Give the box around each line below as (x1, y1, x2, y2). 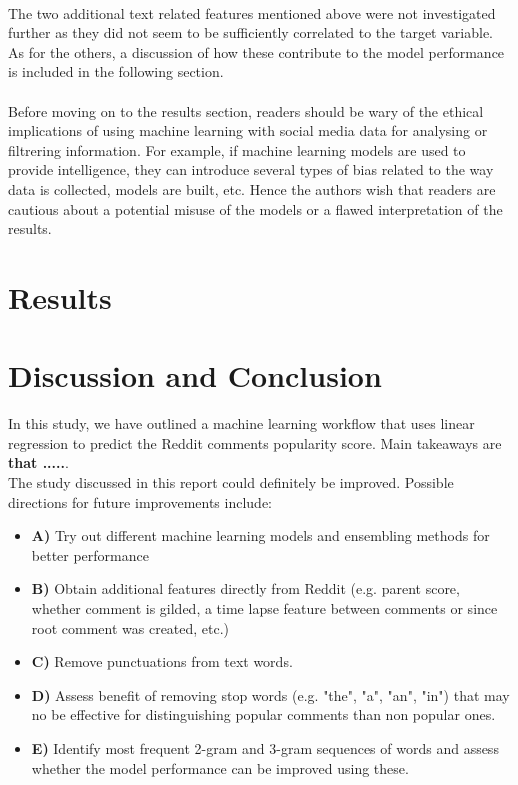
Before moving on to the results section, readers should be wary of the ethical (8, 100, 484, 121)
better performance (31, 544, 149, 565)
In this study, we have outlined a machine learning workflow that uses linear (8, 413, 475, 434)
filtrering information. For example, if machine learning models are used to (8, 139, 466, 160)
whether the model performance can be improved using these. (31, 757, 409, 778)
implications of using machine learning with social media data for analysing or (8, 120, 488, 141)
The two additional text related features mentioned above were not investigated (8, 2, 496, 23)
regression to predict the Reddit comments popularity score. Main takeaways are (8, 432, 502, 453)
